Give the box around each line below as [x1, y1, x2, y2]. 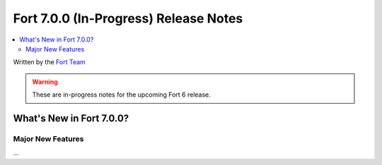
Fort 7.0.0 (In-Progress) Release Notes [13, 11, 243, 26]
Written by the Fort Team [13, 58, 86, 66]
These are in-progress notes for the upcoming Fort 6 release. [32, 90, 212, 99]
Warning [32, 78, 58, 86]
